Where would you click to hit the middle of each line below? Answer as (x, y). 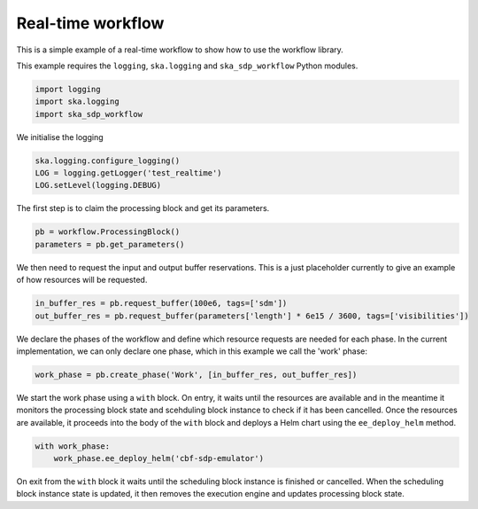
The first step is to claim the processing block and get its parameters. (143, 208)
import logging (68, 89)
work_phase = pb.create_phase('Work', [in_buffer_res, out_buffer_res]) (196, 374)
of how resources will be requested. (82, 280)
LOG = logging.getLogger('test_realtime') (128, 173)
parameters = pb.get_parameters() (110, 244)
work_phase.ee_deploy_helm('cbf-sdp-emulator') (159, 458)
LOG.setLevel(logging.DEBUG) (98, 185)
